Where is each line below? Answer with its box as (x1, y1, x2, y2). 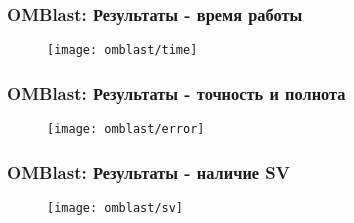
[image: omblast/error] (47, 122, 205, 137)
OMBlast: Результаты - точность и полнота (7, 80, 346, 105)
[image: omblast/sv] (47, 200, 184, 215)
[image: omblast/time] (47, 43, 198, 58)
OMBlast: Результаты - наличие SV (7, 159, 291, 184)
